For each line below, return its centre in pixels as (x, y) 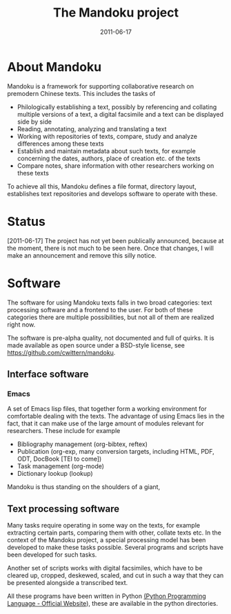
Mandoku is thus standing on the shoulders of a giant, (84, 487)
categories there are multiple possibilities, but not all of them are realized (111, 317)
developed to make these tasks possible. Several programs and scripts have (115, 548)
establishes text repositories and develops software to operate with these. (112, 193)
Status (27, 221)
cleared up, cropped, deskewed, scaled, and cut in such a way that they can (115, 575)
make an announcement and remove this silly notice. (82, 255)
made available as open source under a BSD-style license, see (96, 345)
